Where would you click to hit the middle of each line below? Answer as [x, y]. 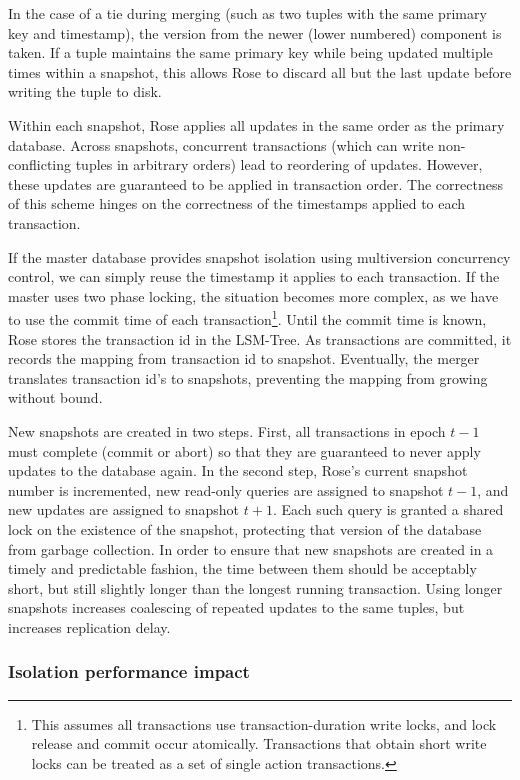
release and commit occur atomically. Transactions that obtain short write [259, 743]
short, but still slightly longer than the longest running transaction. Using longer [255, 587]
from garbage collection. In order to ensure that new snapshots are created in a [251, 548]
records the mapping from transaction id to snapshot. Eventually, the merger [244, 358]
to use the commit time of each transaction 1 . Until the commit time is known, [247, 317]
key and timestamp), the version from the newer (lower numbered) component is [255, 32]
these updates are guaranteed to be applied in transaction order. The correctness [255, 183]
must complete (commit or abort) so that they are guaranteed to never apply [244, 450]
